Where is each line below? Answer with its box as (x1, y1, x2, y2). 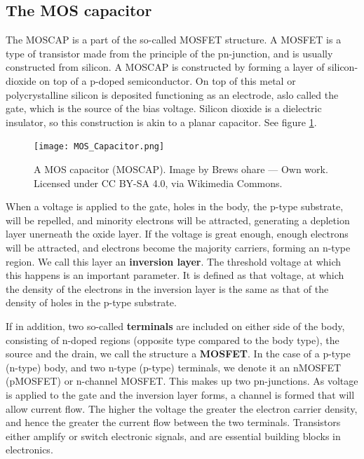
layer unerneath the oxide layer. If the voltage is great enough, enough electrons (6, 226, 349, 241)
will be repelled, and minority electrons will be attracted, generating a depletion (6, 212, 350, 227)
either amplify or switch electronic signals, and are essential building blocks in (6, 428, 341, 443)
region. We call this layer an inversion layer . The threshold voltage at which (6, 254, 342, 268)
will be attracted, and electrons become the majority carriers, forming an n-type (6, 240, 351, 254)
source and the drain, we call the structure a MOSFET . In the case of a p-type (6, 346, 351, 361)
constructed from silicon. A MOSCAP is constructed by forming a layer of (6, 60, 325, 74)
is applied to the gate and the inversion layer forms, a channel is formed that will (6, 387, 355, 402)
